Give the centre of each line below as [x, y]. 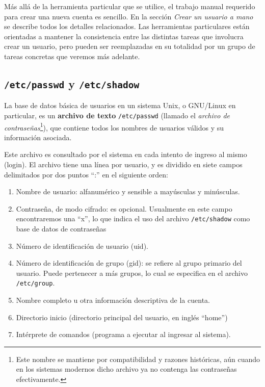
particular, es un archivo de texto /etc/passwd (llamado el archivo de [117, 115]
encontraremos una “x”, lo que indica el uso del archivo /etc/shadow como [133, 218]
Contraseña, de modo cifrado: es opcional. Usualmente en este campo [124, 208]
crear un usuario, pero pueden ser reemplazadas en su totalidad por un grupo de [130, 46]
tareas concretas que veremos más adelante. [72, 56]
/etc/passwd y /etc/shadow [72, 83]
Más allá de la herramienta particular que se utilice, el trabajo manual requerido [130, 6]
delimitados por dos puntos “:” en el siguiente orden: [86, 174]
